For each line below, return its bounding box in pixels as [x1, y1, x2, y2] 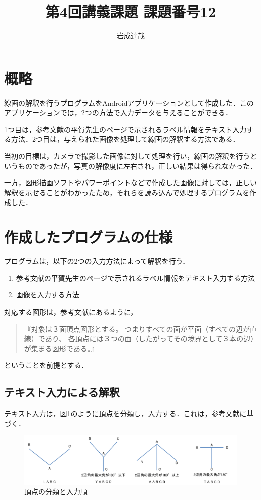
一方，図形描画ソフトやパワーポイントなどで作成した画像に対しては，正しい [4, 177, 257, 188]
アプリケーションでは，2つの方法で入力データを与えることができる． [4, 107, 233, 118]
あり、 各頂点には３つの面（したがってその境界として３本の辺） [45, 333, 254, 344]
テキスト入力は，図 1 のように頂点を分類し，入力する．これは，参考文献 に [4, 408, 247, 419]
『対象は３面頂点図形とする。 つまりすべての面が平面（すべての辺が [24, 323, 250, 334]
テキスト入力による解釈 [4, 384, 120, 400]
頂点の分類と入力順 [24, 486, 88, 497]
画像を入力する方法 [16, 289, 79, 300]
